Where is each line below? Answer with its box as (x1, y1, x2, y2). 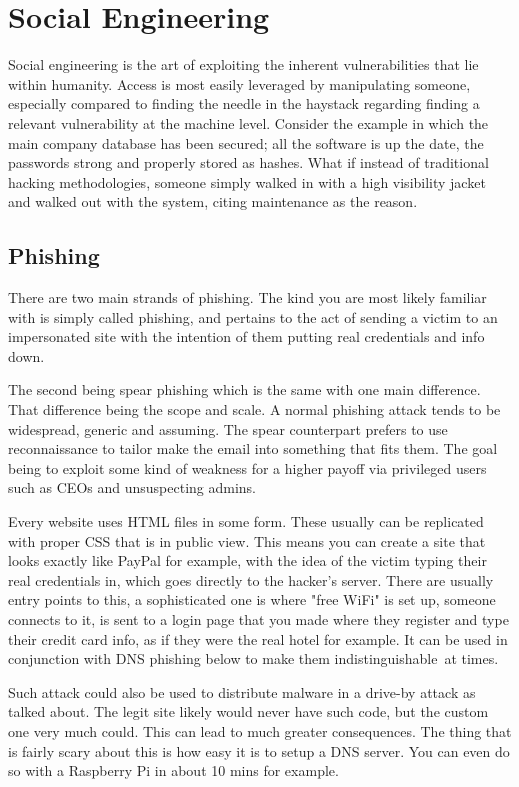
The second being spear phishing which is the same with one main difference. (8, 379, 481, 400)
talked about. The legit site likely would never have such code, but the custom (8, 701, 489, 722)
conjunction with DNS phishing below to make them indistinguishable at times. (8, 648, 499, 669)
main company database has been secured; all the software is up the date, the (8, 132, 484, 153)
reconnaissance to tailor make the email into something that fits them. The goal (8, 438, 498, 459)
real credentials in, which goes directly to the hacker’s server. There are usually (8, 569, 494, 590)
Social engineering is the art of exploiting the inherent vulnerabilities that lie (8, 54, 479, 75)
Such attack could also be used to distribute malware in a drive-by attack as (8, 681, 476, 702)
